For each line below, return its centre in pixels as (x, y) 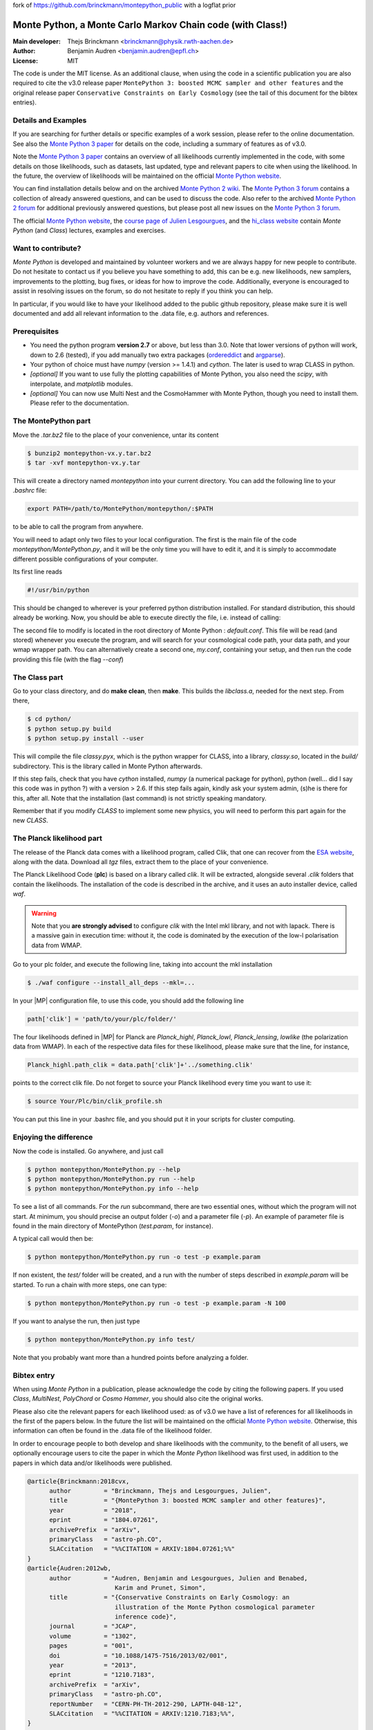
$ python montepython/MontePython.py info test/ (111, 1339)
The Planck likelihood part (58, 839)
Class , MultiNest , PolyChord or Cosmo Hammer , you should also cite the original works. (138, 1399)
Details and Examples (50, 120)
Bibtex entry (34, 1375)
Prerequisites (36, 331)
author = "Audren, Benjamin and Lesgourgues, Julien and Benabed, (179, 1578)
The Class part (38, 677)
